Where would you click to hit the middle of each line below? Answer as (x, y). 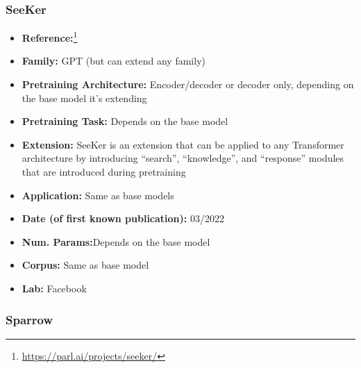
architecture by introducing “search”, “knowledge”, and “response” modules (183, 158)
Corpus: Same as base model (85, 265)
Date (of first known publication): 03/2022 (123, 218)
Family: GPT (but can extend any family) (114, 61)
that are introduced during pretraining (104, 172)
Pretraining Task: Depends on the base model (125, 121)
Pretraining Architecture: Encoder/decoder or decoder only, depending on (188, 84)
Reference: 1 (50, 36)
